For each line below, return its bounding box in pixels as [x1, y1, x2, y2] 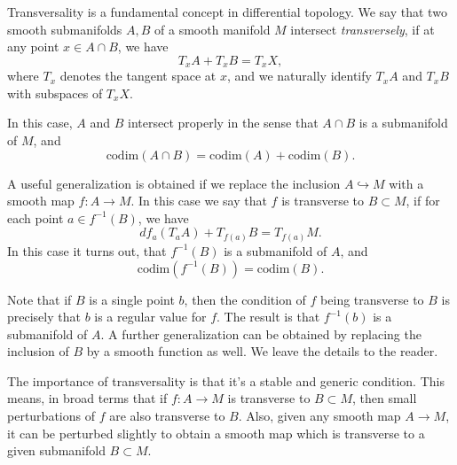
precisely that [7, 307, 81, 326]
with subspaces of [7, 83, 103, 102]
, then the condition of [184, 290, 306, 308]
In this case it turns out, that [7, 241, 167, 260]
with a [389, 174, 424, 192]
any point [7, 37, 59, 56]
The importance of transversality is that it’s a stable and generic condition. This [7, 371, 445, 390]
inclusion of [7, 342, 69, 360]
